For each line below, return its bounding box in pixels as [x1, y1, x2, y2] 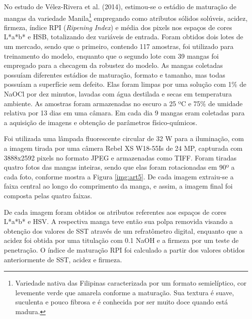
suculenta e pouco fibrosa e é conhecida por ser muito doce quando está [15, 297, 228, 307]
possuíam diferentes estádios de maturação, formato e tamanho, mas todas [4, 69, 225, 80]
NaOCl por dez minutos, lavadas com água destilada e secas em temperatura [4, 89, 232, 98]
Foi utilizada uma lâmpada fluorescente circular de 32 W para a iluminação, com [4, 133, 244, 144]
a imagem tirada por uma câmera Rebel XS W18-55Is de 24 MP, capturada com [4, 143, 243, 153]
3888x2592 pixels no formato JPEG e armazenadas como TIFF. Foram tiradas [4, 152, 236, 162]
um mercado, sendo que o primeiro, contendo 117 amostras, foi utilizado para [4, 41, 234, 51]
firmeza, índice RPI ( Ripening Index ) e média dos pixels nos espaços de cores [4, 22, 232, 32]
